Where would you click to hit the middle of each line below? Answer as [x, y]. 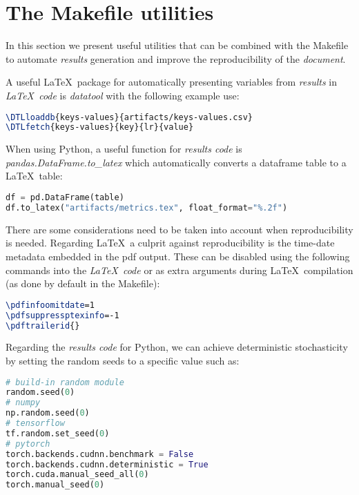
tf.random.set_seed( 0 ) [58, 433]
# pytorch [28, 444]
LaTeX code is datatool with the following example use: [123, 95]
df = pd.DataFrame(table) [65, 198]
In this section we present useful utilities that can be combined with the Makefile [177, 45]
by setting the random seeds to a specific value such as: [123, 360]
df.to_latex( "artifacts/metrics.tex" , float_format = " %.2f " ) [147, 207]
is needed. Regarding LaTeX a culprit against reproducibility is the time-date [170, 243]
